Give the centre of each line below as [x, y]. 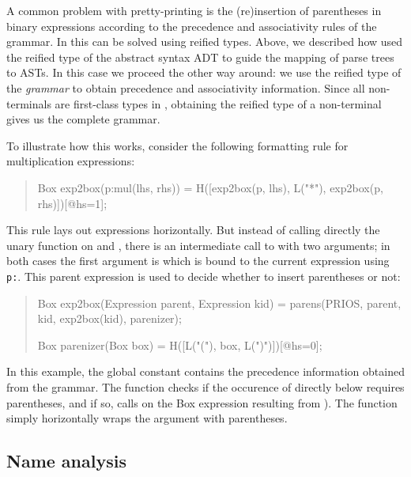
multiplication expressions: [71, 161]
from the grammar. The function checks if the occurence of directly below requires [205, 386]
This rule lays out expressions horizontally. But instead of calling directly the [193, 230]
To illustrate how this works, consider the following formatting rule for [177, 145]
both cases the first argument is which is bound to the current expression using [198, 261]
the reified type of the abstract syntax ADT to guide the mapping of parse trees [200, 57]
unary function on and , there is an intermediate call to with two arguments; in [198, 245]
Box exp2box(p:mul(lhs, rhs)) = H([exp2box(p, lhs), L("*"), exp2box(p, [210, 187]
